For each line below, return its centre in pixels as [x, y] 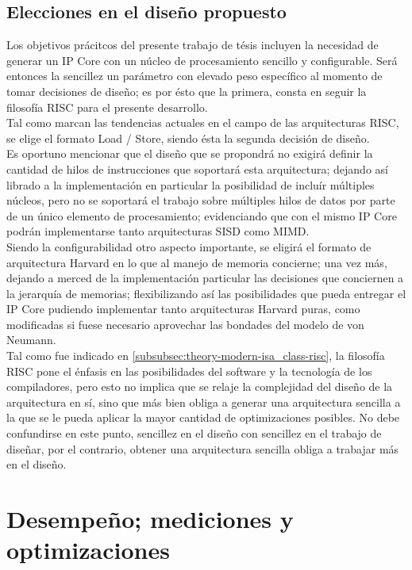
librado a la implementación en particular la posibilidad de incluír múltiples [191, 184]
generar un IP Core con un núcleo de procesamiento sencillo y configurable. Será [202, 60]
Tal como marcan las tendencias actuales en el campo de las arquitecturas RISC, [203, 122]
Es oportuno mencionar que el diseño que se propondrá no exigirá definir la [190, 153]
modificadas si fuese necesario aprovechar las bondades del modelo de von [185, 324]
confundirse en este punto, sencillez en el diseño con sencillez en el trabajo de [194, 433]
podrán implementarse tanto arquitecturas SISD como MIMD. [158, 231]
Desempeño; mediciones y [150, 519]
